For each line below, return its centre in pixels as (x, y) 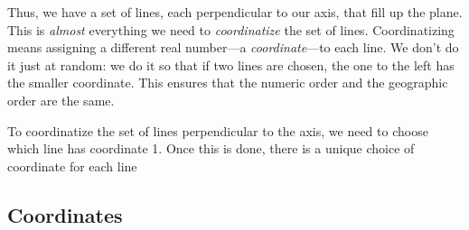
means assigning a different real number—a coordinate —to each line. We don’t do (233, 47)
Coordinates (65, 214)
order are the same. (61, 100)
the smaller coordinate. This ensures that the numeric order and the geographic (228, 83)
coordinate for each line (72, 166)
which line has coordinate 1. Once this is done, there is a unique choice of (211, 148)
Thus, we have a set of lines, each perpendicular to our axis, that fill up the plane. (235, 12)
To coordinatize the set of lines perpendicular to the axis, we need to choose (218, 130)
